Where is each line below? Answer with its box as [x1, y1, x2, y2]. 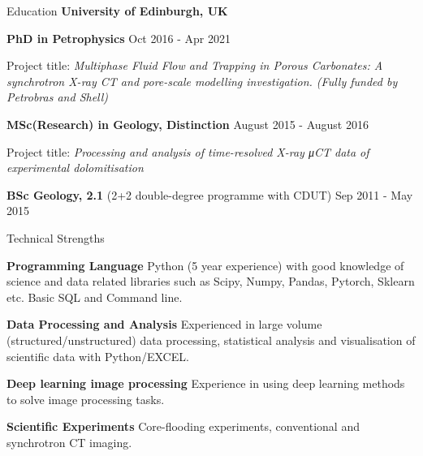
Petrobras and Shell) [6, 88, 109, 105]
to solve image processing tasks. [6, 390, 165, 407]
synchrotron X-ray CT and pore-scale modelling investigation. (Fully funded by [6, 72, 398, 89]
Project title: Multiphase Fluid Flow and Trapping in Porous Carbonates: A [6, 57, 383, 74]
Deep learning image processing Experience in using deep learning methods [6, 375, 405, 392]
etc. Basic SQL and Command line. [6, 288, 183, 305]
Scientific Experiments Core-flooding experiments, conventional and [6, 418, 360, 435]
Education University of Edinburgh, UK [6, 2, 228, 19]
